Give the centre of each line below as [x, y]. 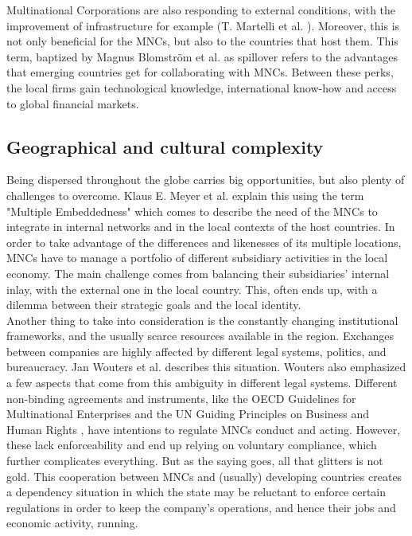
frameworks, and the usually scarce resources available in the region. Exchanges [200, 336]
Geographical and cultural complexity [165, 146]
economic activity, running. [72, 523]
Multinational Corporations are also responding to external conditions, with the [201, 10]
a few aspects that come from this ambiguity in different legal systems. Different [202, 383]
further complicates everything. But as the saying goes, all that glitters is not [195, 461]
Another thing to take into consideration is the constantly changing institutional [202, 320]
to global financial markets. [73, 103]
